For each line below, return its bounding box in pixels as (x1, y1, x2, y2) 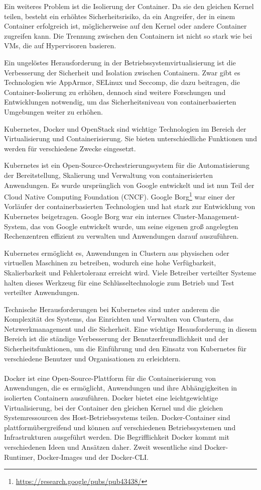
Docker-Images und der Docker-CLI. (37, 451, 149, 462)
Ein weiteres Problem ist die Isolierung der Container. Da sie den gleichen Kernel (4, 1, 254, 11)
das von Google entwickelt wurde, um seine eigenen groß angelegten (30, 221, 238, 231)
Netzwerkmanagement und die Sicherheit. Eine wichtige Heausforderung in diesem (4, 323, 257, 334)
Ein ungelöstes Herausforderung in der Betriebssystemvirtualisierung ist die (4, 57, 236, 67)
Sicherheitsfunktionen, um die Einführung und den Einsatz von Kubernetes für (4, 343, 247, 354)
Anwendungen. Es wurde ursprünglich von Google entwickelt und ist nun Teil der (4, 179, 254, 190)
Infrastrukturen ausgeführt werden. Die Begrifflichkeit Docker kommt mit (4, 432, 230, 442)
